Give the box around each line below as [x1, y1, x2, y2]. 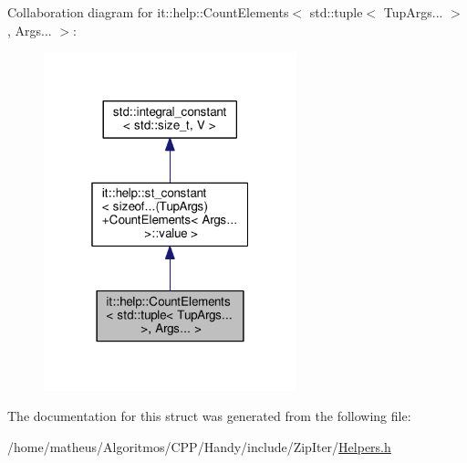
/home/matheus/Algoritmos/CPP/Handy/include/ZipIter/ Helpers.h [7, 437, 391, 456]
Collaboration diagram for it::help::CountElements [7, 3, 289, 21]
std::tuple [309, 3, 363, 21]
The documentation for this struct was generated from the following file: [7, 406, 411, 426]
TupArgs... [383, 3, 443, 21]
